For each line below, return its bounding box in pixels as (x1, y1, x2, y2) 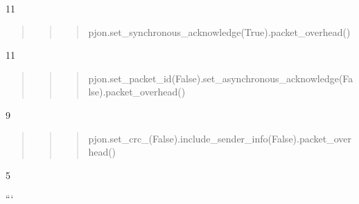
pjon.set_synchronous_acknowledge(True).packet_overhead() (88, 24, 351, 39)
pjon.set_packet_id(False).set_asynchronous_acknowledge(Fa (88, 71, 353, 85)
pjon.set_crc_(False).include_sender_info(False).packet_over (88, 131, 352, 145)
